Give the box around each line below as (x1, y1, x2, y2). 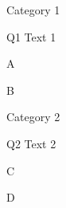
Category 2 (6, 108, 60, 125)
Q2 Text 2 (6, 135, 56, 151)
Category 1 (6, 2, 60, 18)
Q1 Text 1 (6, 28, 56, 45)
